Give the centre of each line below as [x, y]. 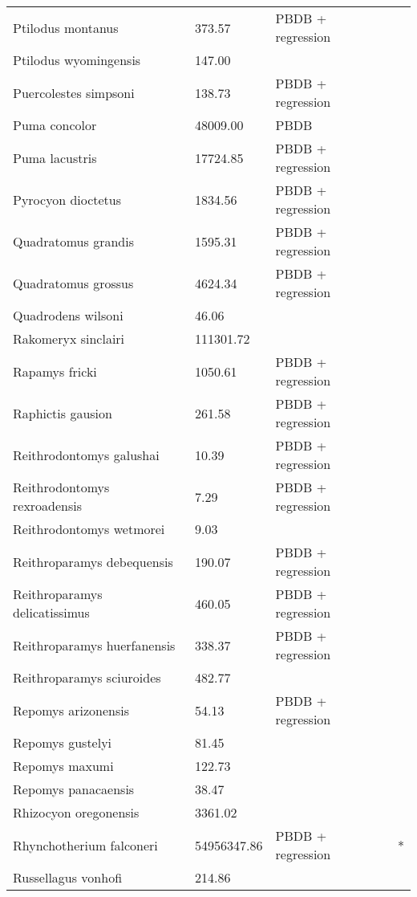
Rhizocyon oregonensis [76, 812]
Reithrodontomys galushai [86, 455]
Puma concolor [55, 125]
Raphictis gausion [63, 413]
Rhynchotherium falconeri [85, 845]
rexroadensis [48, 506]
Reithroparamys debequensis [93, 561]
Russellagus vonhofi [68, 877]
